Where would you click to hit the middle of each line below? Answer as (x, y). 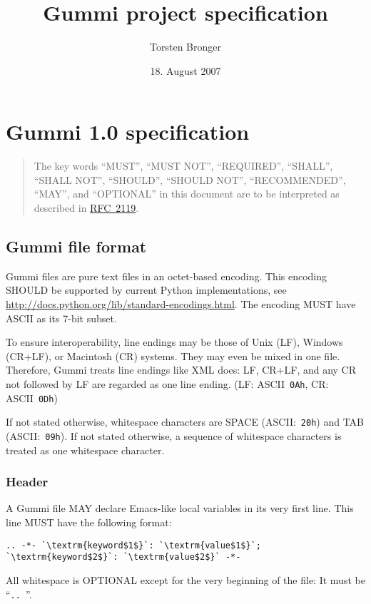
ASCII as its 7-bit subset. (61, 318)
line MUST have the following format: (89, 522)
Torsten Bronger (185, 47)
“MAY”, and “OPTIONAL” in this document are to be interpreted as (187, 194)
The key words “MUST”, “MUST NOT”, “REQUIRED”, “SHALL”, (183, 166)
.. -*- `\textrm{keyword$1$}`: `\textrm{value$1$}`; (133, 545)
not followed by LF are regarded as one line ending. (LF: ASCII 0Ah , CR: (167, 383)
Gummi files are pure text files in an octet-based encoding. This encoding (167, 276)
